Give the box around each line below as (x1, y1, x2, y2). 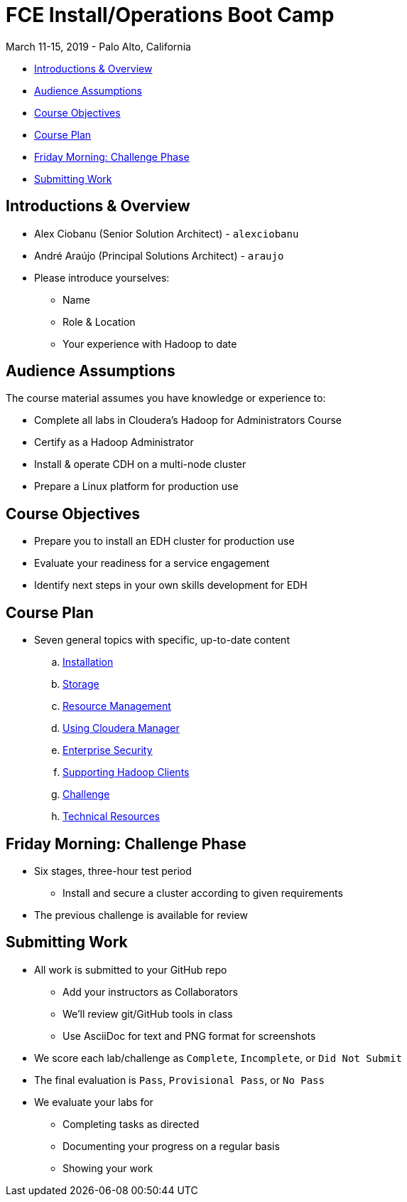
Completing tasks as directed (63, 1117, 200, 1130)
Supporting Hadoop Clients (63, 766, 190, 779)
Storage (63, 678, 99, 691)
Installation (63, 656, 114, 669)
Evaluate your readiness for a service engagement (34, 557, 270, 570)
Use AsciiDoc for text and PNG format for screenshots (63, 1029, 316, 1042)
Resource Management (63, 700, 171, 713)
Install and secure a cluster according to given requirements (63, 886, 343, 899)
